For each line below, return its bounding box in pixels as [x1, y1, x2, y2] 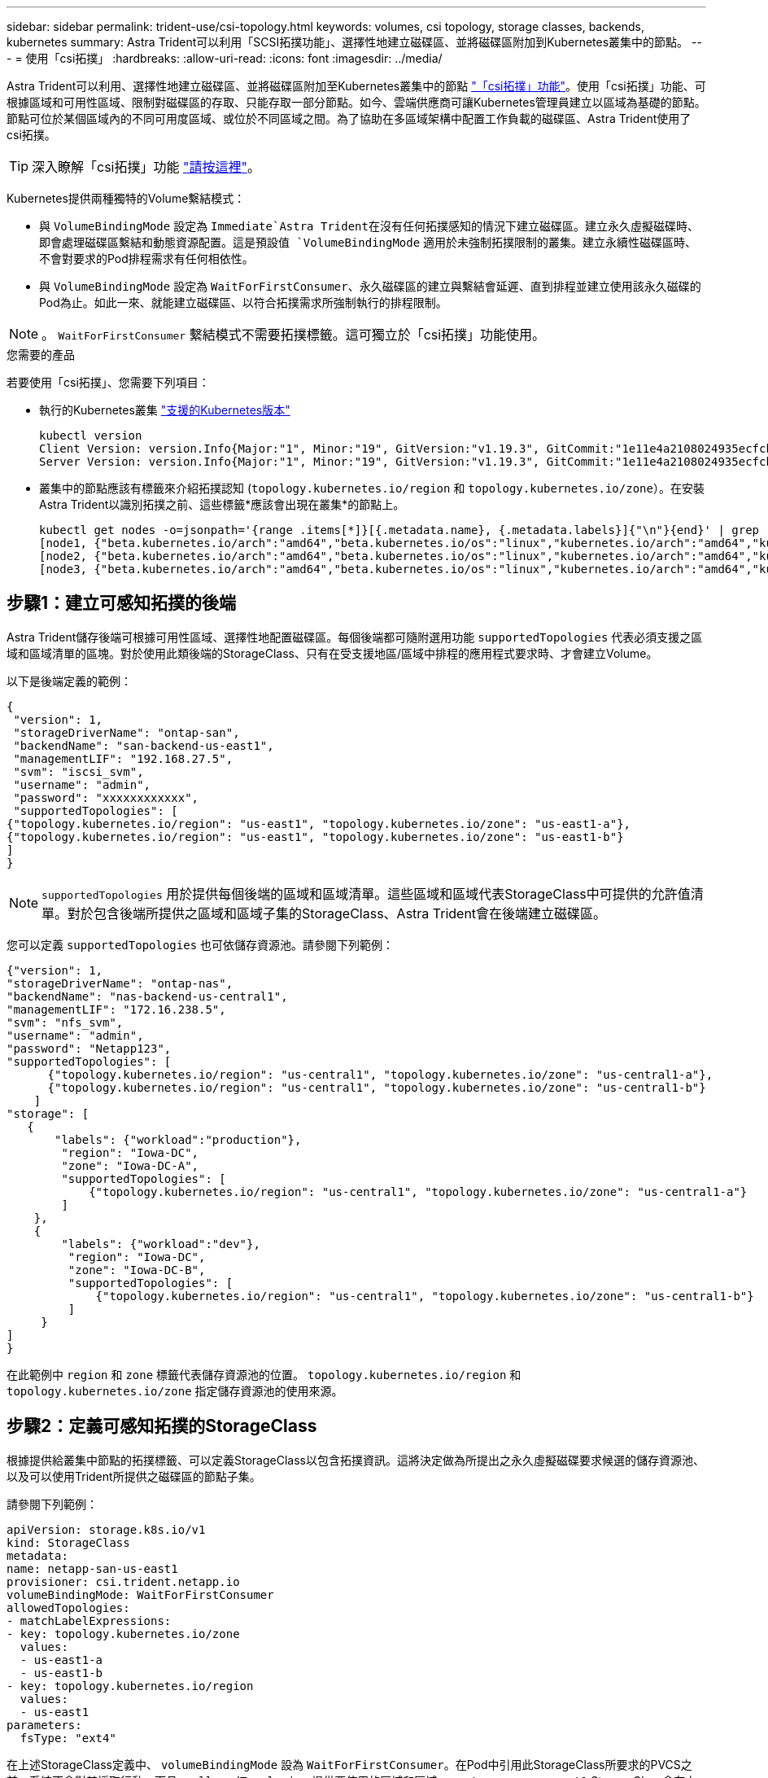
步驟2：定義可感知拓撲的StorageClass [7, 1416, 317, 1437]
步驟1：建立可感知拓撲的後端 [7, 593, 237, 614]
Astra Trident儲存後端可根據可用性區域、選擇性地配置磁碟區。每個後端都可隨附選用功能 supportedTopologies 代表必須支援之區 [7, 629, 703, 644]
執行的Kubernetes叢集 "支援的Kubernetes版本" [39, 403, 290, 417]
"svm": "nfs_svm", [7, 1015, 124, 1029]
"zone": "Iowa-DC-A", [61, 1158, 199, 1172]
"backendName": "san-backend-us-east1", [13, 738, 274, 752]
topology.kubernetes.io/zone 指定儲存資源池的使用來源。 [7, 1383, 343, 1398]
